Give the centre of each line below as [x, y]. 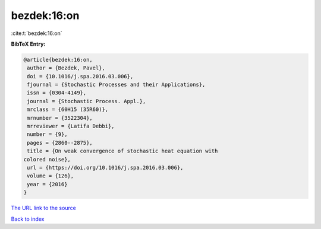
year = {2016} [47, 184]
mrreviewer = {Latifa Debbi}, [71, 126]
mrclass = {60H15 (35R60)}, [68, 109]
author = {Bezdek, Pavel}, [66, 68]
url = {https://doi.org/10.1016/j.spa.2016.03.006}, [105, 168]
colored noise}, [47, 159]
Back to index [28, 219]
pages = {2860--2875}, [60, 143]
